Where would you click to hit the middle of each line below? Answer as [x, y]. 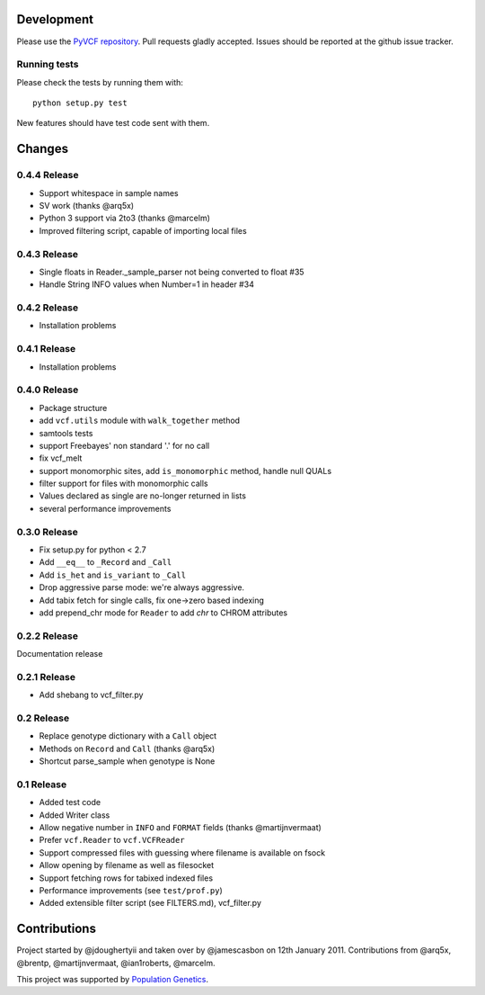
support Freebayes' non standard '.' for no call [124, 445]
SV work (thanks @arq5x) [87, 205]
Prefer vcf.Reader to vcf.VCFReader [112, 840]
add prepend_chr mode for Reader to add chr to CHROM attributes [163, 613]
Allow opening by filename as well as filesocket [127, 865]
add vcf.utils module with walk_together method [140, 421]
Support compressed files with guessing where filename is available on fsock [182, 852]
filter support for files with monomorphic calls [123, 484]
